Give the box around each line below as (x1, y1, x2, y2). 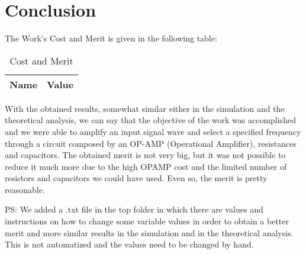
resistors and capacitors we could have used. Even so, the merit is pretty (5, 172, 268, 184)
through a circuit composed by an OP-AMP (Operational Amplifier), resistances (5, 137, 297, 149)
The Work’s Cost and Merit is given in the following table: (5, 32, 217, 44)
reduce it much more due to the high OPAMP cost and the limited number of (5, 160, 287, 172)
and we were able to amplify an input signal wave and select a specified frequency (5, 125, 301, 137)
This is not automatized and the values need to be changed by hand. (5, 238, 254, 250)
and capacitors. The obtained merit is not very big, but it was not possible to (5, 149, 286, 161)
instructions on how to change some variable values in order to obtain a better (5, 215, 289, 227)
